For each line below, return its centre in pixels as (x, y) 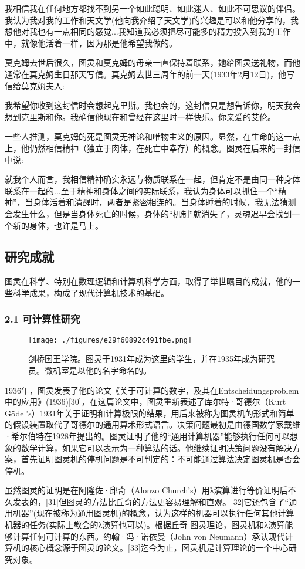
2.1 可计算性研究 (43, 319)
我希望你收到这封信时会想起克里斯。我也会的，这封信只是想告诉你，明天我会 (152, 105)
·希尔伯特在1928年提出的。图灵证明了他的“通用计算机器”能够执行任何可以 (148, 436)
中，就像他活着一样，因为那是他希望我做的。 (91, 43)
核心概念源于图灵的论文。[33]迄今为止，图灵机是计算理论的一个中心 (159, 548)
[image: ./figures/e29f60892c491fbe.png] (110, 340)
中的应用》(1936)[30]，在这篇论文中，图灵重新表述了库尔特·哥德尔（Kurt (145, 402)
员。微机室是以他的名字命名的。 (90, 370)
